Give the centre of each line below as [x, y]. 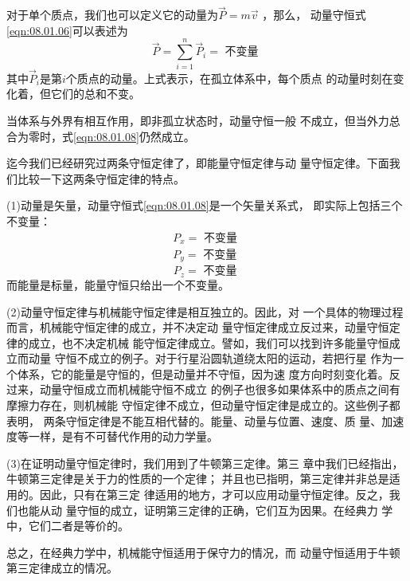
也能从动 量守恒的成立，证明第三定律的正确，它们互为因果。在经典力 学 [205, 510]
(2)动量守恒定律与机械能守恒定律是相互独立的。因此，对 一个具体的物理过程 [205, 311]
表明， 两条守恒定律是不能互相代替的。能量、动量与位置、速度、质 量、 [194, 420]
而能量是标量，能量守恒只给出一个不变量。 [118, 284]
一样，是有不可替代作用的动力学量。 [123, 436]
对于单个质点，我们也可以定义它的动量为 [112, 15]
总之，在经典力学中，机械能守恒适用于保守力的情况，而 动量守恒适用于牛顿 [203, 552]
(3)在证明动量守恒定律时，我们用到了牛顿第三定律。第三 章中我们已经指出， [205, 463]
